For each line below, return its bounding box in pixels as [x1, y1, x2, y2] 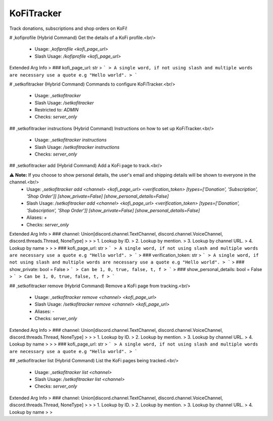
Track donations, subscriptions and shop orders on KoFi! [9, 25, 127, 31]
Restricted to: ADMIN [34, 107, 79, 113]
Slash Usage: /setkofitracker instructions [34, 144, 120, 150]
